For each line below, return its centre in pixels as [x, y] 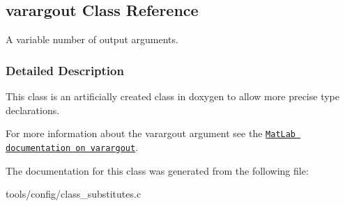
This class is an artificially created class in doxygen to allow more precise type [172, 96]
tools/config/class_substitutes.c [74, 194]
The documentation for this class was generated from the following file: [157, 170]
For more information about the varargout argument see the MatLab [151, 133]
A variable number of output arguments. [92, 39]
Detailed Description [65, 70]
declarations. [33, 110]
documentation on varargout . [72, 146]
